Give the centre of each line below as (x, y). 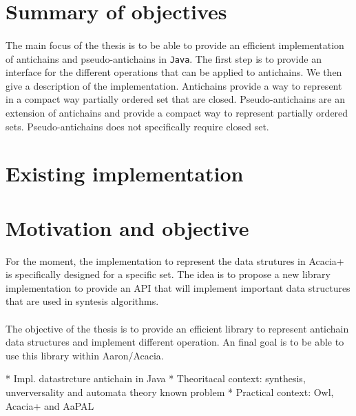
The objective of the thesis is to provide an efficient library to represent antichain (177, 328)
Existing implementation (125, 174)
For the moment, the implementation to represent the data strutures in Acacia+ (175, 260)
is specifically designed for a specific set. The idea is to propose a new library (168, 274)
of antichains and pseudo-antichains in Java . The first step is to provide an (164, 58)
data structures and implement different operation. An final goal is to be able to (175, 342)
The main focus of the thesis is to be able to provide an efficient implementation (175, 44)
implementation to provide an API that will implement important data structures (178, 287)
